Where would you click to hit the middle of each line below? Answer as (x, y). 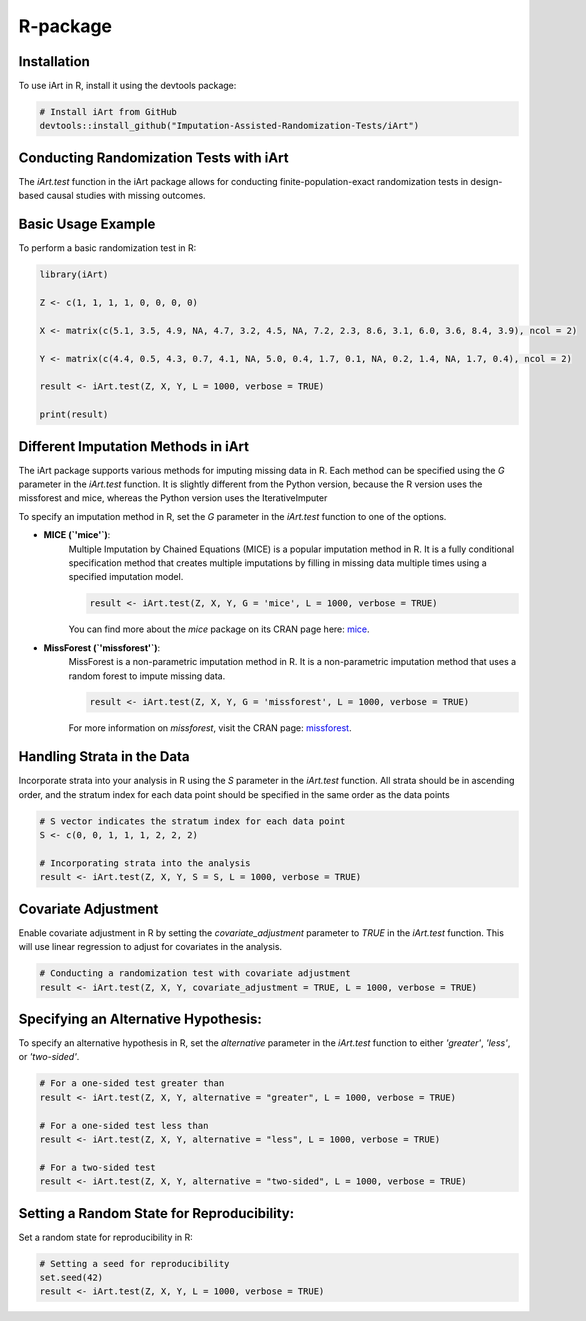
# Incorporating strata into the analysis (145, 863)
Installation (54, 61)
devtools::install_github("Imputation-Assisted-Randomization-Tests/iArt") (229, 126)
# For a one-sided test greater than (132, 1083)
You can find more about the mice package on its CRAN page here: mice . (219, 629)
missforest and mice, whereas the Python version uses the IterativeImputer (173, 498)
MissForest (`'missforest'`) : (101, 647)
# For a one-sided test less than (124, 1125)
